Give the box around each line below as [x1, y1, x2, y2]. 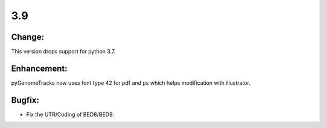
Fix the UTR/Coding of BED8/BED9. [26, 111, 115, 118]
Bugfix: [11, 95, 39, 105]
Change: [11, 32, 45, 42]
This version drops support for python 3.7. [11, 48, 116, 55]
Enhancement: [11, 63, 68, 73]
